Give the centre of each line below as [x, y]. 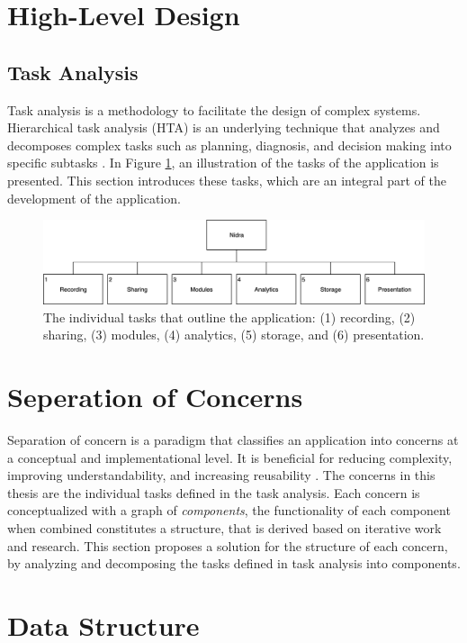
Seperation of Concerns [155, 397]
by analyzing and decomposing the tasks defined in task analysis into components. [234, 563]
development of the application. [94, 198]
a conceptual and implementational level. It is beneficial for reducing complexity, [230, 457]
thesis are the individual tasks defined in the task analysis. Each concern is [214, 492]
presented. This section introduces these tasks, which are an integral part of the [227, 180]
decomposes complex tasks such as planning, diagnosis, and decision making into [229, 145]
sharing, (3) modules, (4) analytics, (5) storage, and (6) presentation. [234, 335]
